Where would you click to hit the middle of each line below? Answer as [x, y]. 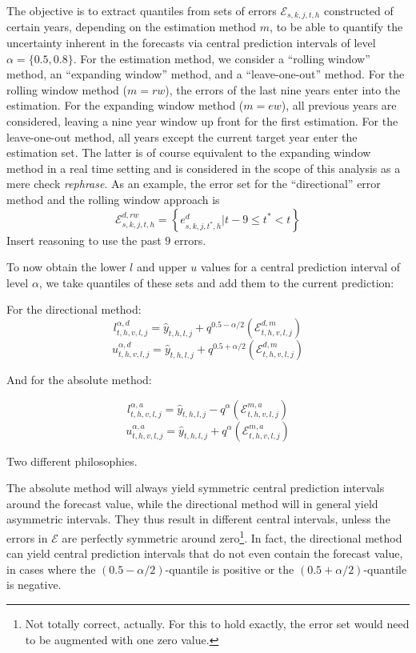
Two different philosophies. [72, 461]
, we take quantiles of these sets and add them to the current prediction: [216, 282]
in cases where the [51, 569]
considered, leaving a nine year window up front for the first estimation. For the [202, 121]
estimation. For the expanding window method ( [125, 105]
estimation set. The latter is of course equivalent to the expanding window [189, 152]
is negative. [34, 585]
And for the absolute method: [79, 379]
